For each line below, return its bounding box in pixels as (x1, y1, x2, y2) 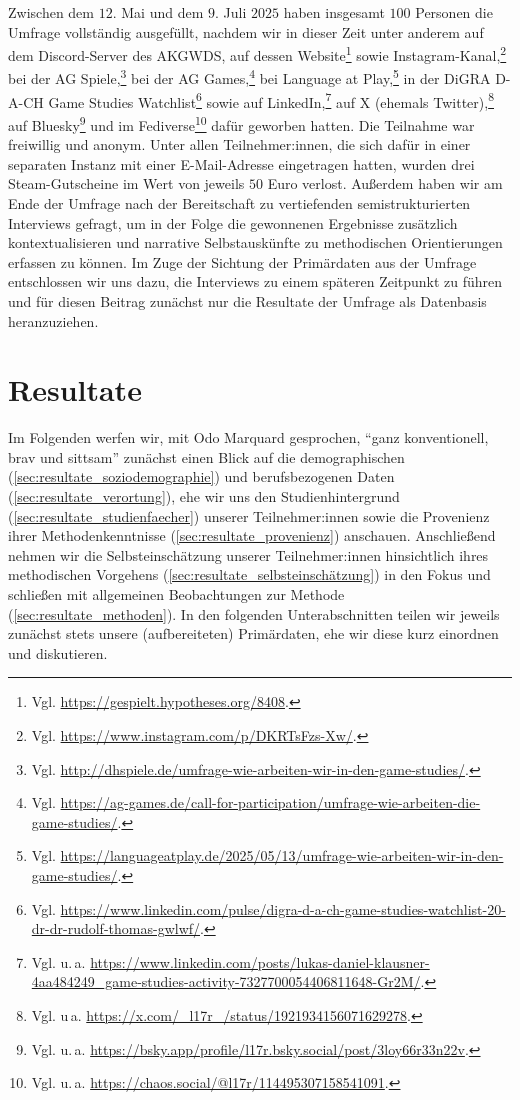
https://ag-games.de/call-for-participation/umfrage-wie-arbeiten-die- (60, 792, 481, 813)
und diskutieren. (8, 642, 108, 663)
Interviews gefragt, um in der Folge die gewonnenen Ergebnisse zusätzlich (8, 212, 458, 233)
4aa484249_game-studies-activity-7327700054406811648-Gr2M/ (31, 971, 421, 992)
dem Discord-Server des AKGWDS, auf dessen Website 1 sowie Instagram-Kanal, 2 (8, 42, 507, 65)
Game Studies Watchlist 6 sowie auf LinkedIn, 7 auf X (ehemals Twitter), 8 (48, 88, 494, 112)
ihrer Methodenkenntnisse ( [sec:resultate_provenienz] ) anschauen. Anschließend (8, 525, 496, 546)
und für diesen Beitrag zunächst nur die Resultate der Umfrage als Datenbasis (8, 290, 487, 311)
